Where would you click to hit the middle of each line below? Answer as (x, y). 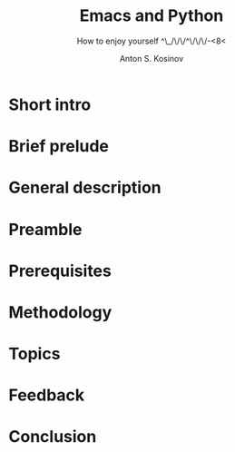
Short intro (50, 104)
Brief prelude (59, 147)
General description (85, 188)
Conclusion (53, 437)
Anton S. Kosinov (152, 58)
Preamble (45, 229)
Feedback (47, 395)
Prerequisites (60, 271)
